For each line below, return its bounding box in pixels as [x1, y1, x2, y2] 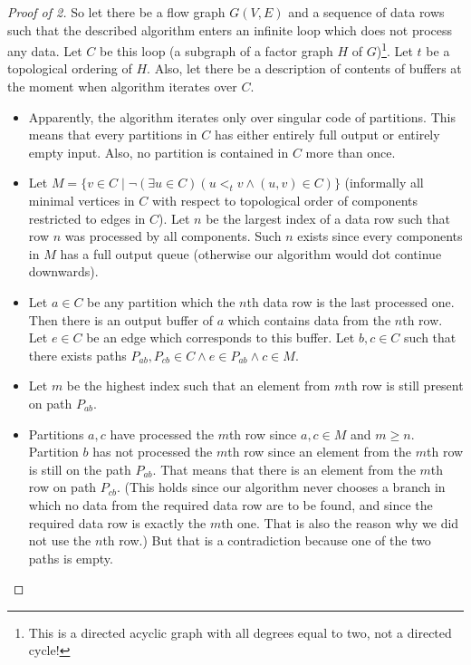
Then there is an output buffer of [28, 310, 213, 329]
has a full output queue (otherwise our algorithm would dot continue [60, 244, 442, 263]
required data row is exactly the [28, 513, 207, 532]
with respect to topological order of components [151, 191, 418, 209]
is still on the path [28, 459, 131, 478]
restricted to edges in [28, 208, 146, 227]
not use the [28, 531, 91, 550]
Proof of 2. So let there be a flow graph [7, 3, 226, 21]
